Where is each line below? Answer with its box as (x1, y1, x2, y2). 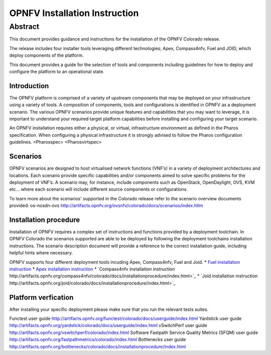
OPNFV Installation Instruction (9, 8, 139, 19)
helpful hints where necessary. (9, 250, 73, 256)
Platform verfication (9, 293, 74, 301)
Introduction (9, 82, 49, 90)
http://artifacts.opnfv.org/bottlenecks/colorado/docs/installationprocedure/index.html (9, 343, 186, 349)
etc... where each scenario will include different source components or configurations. (9, 186, 188, 192)
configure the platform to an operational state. (9, 68, 105, 75)
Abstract (9, 22, 40, 31)
